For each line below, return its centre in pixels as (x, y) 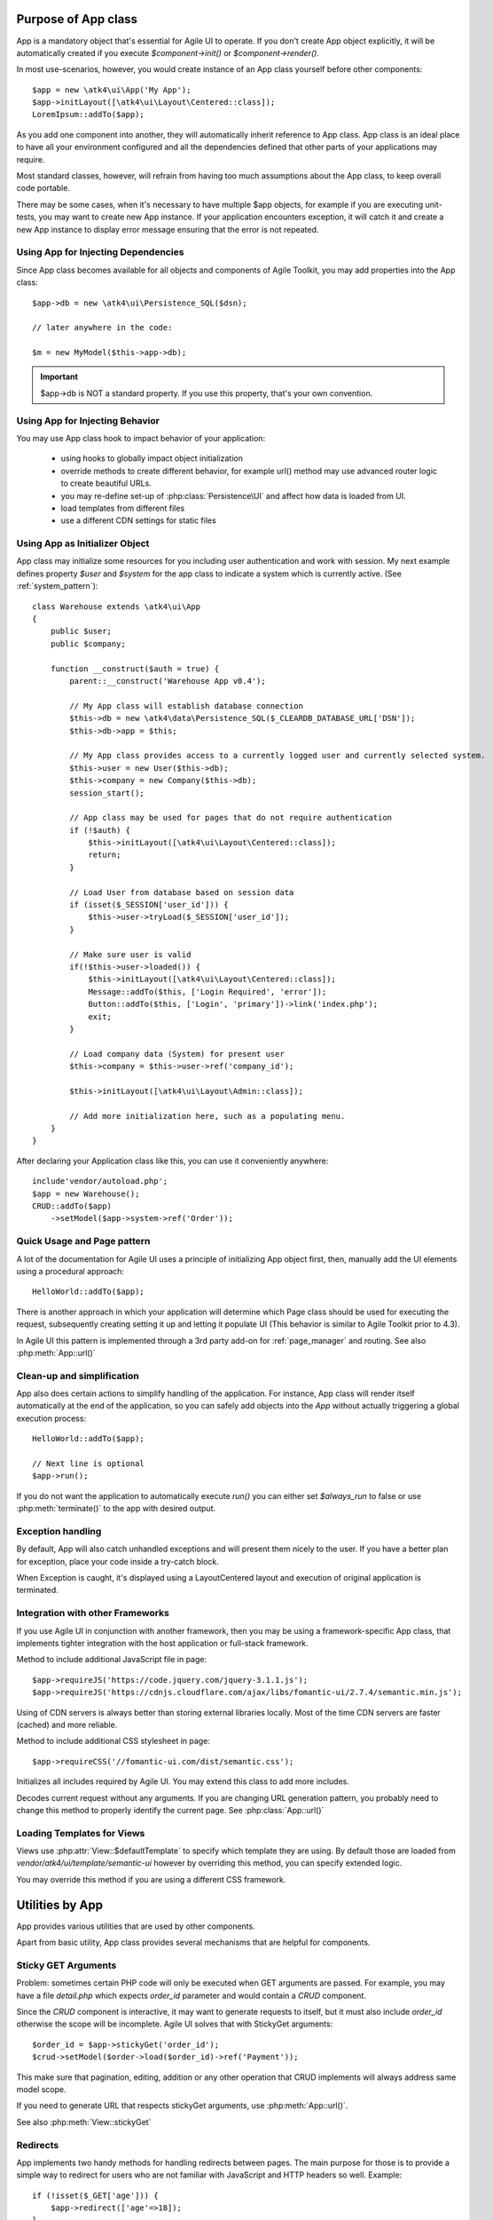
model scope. (41, 2089)
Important (59, 377)
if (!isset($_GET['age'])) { (95, 2195)
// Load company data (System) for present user (177, 1054)
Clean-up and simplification (78, 1376)
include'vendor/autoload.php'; (100, 1181)
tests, (27, 217)
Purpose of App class (77, 19)
